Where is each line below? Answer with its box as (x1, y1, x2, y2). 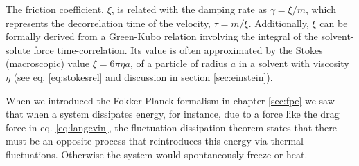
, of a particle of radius (130, 56, 228, 71)
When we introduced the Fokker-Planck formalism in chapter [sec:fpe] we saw (6, 93, 335, 107)
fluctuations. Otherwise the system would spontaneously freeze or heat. (6, 147, 308, 161)
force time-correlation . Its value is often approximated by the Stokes (33, 42, 323, 57)
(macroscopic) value (6, 56, 90, 71)
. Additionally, (248, 15, 309, 30)
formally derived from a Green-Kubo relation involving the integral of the (6, 29, 318, 44)
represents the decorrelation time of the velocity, (6, 15, 211, 30)
